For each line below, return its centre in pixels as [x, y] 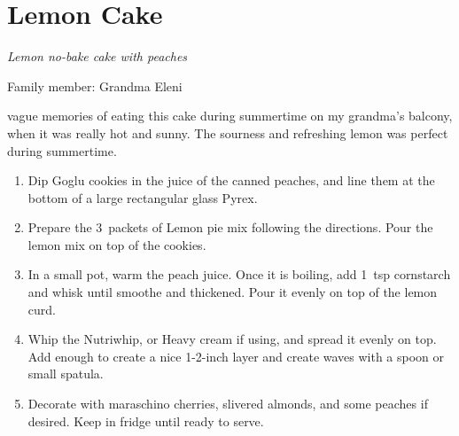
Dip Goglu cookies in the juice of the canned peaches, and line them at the [231, 180]
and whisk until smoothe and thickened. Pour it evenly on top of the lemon [233, 292]
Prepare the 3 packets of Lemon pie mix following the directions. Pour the [230, 227]
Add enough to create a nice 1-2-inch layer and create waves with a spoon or [236, 356]
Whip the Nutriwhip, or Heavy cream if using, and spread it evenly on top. [232, 339]
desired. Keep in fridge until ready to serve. [146, 420]
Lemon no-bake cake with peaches [97, 56]
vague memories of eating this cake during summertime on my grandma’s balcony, [230, 116]
